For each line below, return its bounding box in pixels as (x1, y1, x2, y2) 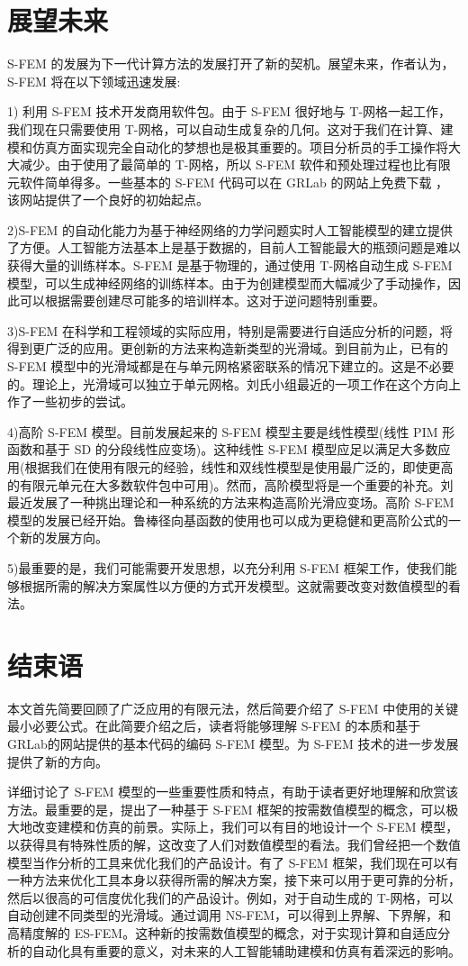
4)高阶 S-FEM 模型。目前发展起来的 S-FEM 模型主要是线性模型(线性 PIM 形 (7, 422, 455, 441)
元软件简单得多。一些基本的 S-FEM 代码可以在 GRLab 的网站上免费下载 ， (7, 172, 449, 191)
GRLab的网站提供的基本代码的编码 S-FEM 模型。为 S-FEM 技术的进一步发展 (7, 734, 459, 753)
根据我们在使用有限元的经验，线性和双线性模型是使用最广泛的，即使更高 (24, 458, 454, 476)
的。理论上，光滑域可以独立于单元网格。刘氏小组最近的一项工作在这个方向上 (7, 374, 461, 393)
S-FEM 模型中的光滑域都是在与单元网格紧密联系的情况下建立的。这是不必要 (7, 357, 454, 376)
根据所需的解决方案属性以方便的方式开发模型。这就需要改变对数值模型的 (19, 576, 448, 595)
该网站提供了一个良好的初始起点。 (7, 190, 209, 209)
